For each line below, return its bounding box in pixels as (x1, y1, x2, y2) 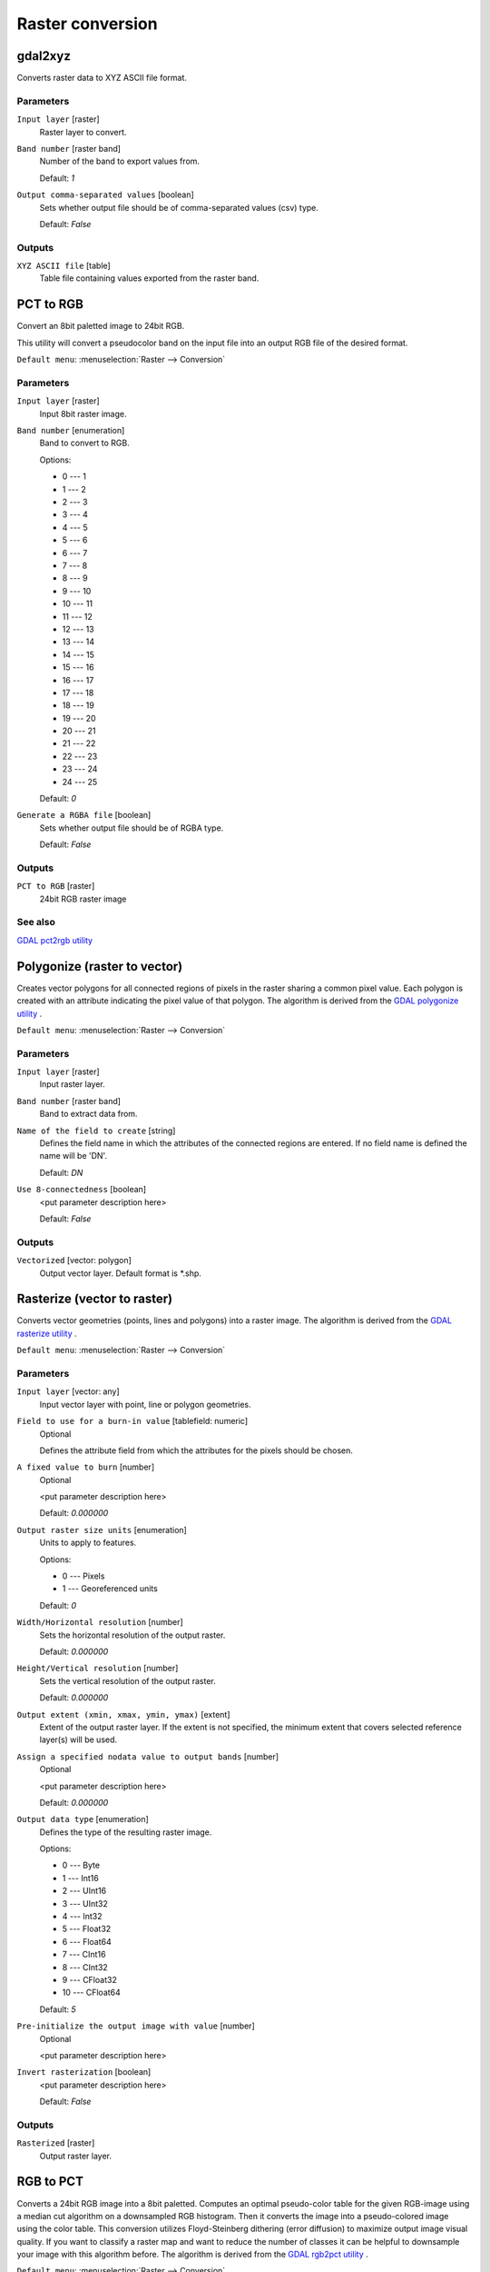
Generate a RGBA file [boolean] (16, 810, 152, 821)
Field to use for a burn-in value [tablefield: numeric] (16, 1416, 249, 1427)
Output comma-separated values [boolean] (16, 189, 194, 200)
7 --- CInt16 (62, 1949, 106, 1960)
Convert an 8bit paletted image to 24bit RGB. (16, 321, 185, 332)
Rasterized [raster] (16, 2137, 95, 2148)
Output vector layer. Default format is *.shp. (39, 1268, 201, 1279)
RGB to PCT (16, 2174, 83, 2189)
